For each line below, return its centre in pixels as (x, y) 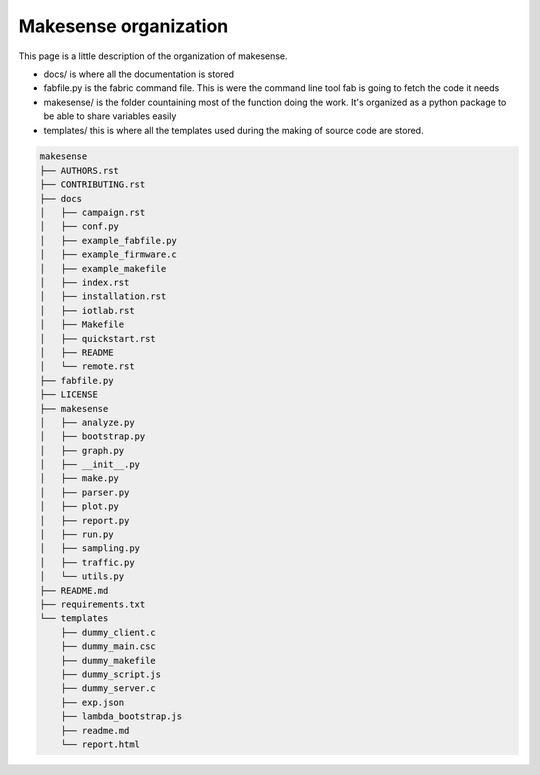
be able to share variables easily (110, 116)
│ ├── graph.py (82, 450)
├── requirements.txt (92, 604)
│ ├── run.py (76, 534)
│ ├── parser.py (84, 492)
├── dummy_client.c (108, 632)
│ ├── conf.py (79, 226)
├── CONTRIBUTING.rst (92, 184)
